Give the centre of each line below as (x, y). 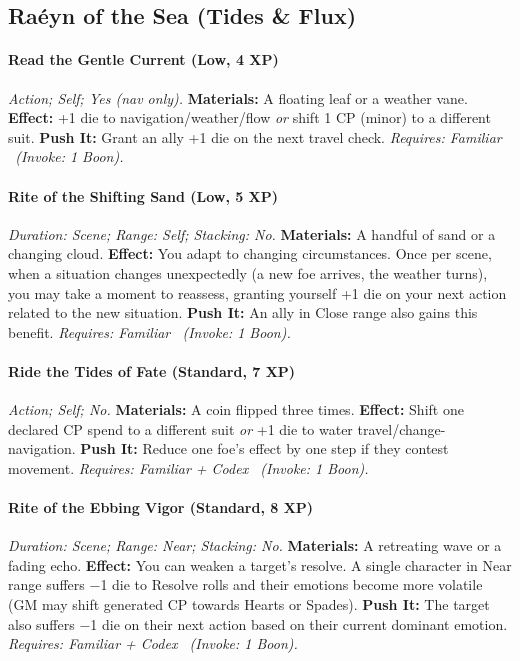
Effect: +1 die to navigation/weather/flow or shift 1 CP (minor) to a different (249, 117)
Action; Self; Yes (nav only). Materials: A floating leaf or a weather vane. (238, 97)
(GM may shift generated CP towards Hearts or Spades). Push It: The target (249, 604)
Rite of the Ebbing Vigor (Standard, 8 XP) (161, 507)
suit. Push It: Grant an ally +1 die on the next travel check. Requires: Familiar (255, 136)
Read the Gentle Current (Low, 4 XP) (143, 59)
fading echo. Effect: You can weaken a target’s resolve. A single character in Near (260, 564)
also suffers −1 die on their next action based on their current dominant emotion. (258, 623)
